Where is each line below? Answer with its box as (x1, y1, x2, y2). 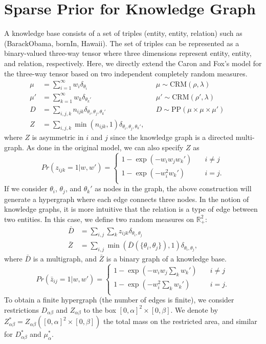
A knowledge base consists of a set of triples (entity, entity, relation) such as (4, 28, 242, 38)
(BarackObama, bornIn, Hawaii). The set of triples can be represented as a (4, 37, 239, 48)
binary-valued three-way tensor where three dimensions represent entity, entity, (4, 48, 252, 58)
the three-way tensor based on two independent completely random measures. (4, 68, 248, 78)
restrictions (4, 304, 39, 315)
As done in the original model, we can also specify (26, 142, 184, 152)
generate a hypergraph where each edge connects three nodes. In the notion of (4, 193, 249, 204)
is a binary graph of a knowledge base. (106, 253, 227, 264)
